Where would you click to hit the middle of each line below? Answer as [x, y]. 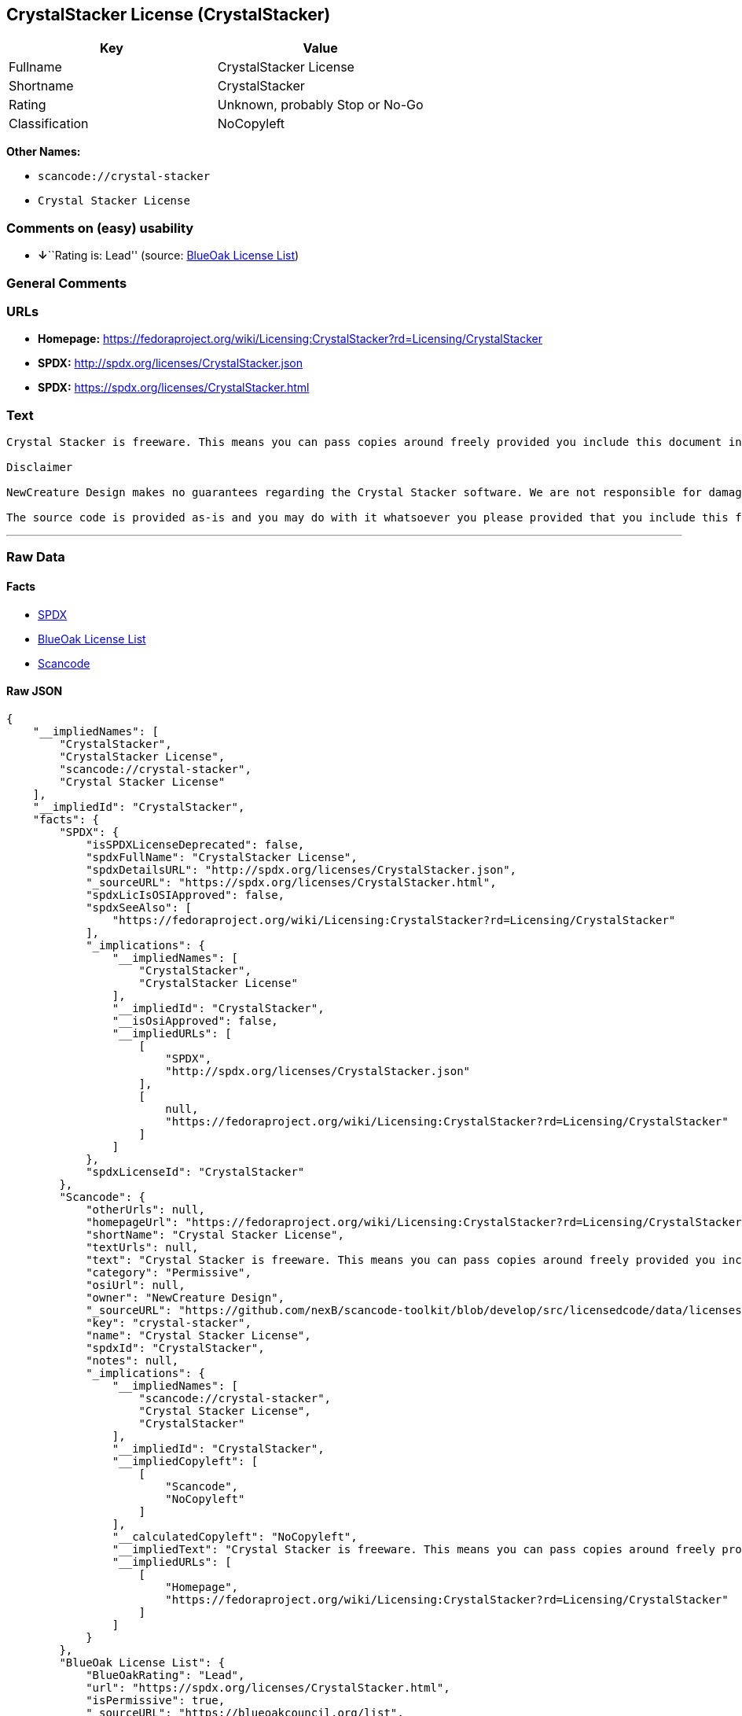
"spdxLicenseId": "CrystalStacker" [195, 1171]
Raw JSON [35, 691]
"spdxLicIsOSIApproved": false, [185, 895]
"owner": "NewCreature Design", [185, 1297]
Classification [49, 124]
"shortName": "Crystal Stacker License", [215, 1234]
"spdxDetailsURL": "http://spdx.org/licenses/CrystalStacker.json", [301, 869]
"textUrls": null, [142, 1247]
